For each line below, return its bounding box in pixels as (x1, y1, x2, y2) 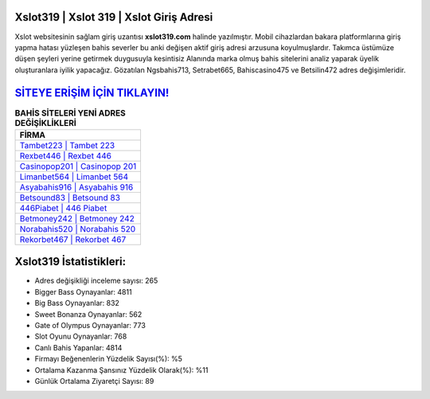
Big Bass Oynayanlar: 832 (34, 299, 119, 308)
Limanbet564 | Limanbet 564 (19, 171, 129, 182)
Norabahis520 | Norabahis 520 (19, 223, 135, 234)
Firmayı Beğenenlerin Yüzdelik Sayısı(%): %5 (34, 354, 183, 364)
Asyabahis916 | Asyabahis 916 (19, 182, 134, 193)
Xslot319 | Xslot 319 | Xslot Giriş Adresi (14, 10, 213, 24)
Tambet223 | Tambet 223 (19, 139, 115, 151)
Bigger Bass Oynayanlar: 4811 (34, 287, 132, 296)
